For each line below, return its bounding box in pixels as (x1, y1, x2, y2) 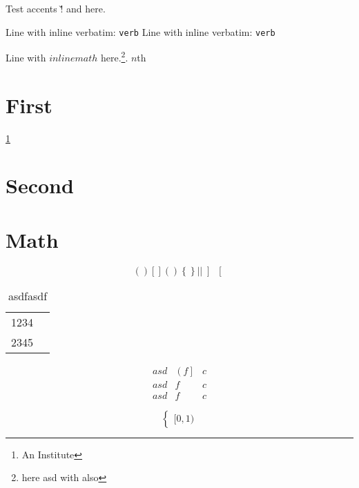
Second (6, 171, 74, 199)
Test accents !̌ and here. (6, 1, 106, 15)
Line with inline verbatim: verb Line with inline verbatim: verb (6, 24, 275, 39)
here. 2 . (100, 48, 128, 64)
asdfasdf (8, 287, 48, 304)
